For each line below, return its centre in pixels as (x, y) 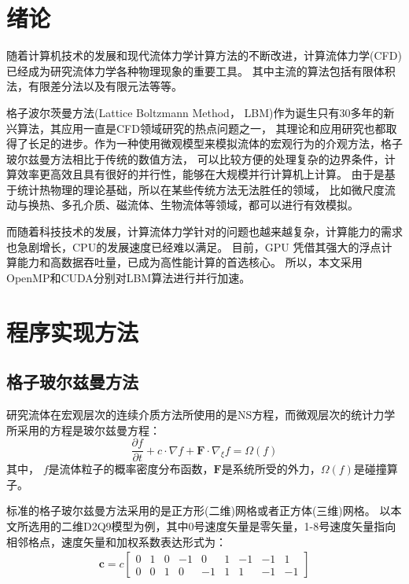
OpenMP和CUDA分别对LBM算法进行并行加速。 (129, 277)
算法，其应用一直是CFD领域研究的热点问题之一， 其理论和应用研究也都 (201, 128)
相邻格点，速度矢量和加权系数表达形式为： (116, 541)
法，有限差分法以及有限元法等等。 (94, 86)
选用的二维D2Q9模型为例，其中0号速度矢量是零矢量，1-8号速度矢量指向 (212, 526)
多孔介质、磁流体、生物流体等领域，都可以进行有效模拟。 (210, 205)
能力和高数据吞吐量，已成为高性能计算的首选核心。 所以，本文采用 (190, 262)
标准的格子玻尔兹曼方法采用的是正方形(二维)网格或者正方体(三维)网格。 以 (199, 511)
